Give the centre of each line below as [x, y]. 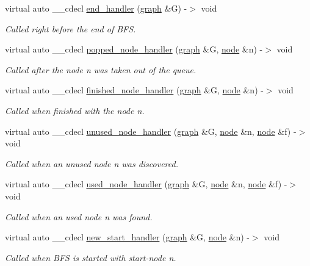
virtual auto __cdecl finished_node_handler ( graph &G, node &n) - [134, 90]
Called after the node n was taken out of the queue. [101, 69]
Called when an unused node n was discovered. [92, 163]
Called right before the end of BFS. [70, 28]
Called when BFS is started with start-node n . [91, 257]
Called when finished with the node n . [75, 110]
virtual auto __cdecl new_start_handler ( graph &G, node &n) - [127, 237]
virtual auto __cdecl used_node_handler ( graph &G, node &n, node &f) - [146, 184]
